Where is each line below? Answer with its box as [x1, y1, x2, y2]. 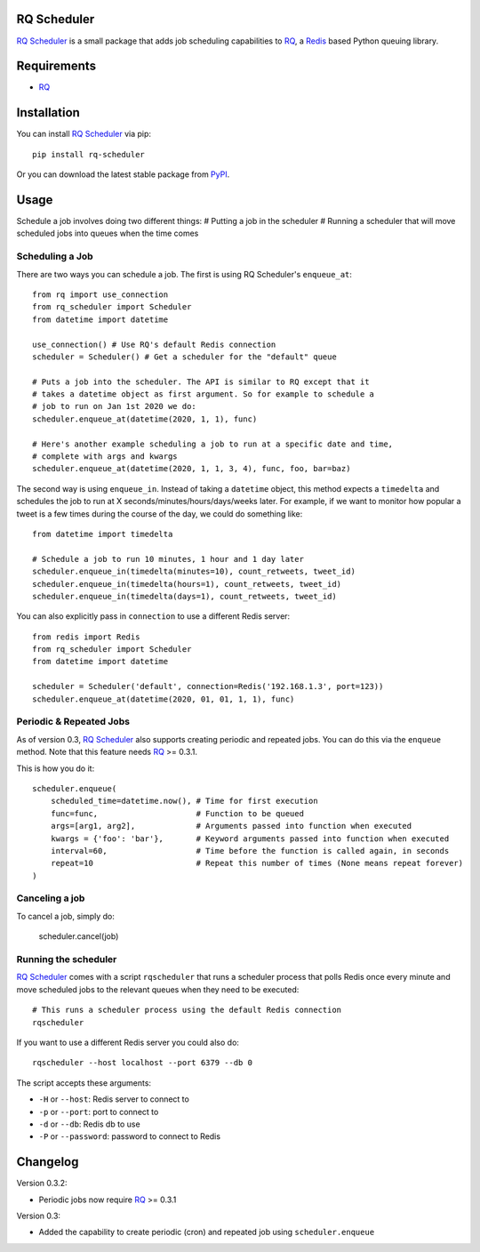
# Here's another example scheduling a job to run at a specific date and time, [32, 438, 394, 449]
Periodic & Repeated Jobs [16, 716, 131, 728]
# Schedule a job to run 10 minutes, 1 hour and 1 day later [32, 554, 304, 564]
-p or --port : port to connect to [38, 1106, 159, 1117]
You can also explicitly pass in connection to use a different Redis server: [16, 611, 291, 622]
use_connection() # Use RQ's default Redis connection [32, 339, 276, 349]
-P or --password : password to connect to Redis [38, 1131, 221, 1142]
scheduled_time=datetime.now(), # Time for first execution [50, 796, 319, 807]
